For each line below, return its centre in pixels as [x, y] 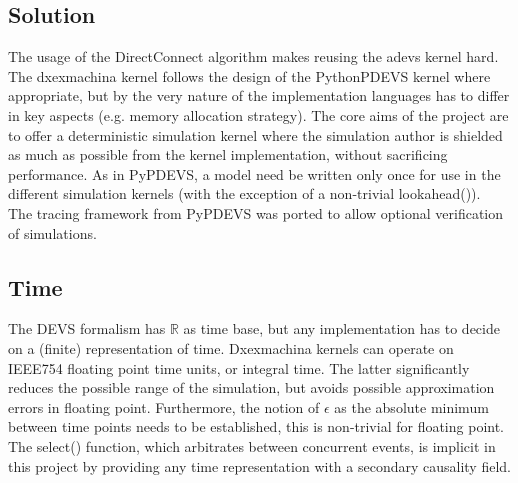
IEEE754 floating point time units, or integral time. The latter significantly [239, 367]
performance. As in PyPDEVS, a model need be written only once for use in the [254, 173]
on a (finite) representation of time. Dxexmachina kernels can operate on [231, 347]
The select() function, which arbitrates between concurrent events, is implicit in [252, 445]
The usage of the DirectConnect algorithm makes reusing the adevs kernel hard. [253, 56]
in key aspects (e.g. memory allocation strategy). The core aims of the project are [258, 114]
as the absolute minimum [411, 406]
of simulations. [52, 232]
